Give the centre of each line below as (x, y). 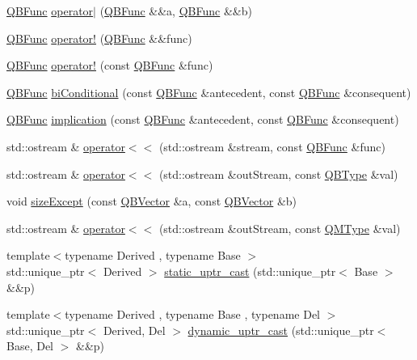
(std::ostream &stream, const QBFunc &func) (272, 146)
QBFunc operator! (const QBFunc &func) (110, 65)
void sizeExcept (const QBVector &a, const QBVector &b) (152, 201)
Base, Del (30, 346)
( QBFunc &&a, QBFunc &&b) (176, 11)
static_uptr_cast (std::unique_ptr (250, 271)
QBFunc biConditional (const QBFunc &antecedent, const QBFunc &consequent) (209, 92)
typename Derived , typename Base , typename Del (192, 314)
